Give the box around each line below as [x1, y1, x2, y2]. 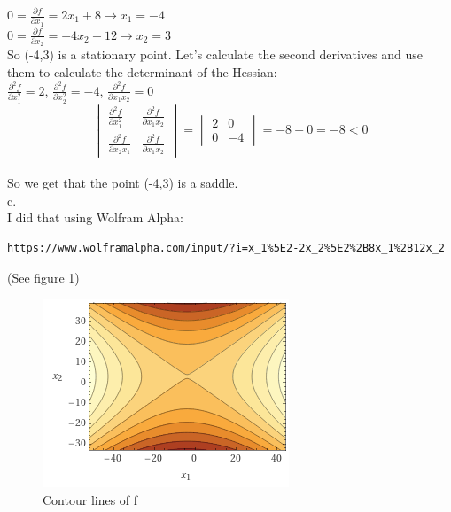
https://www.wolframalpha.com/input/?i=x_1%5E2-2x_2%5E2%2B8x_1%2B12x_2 [7, 241, 445, 254]
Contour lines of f [43, 490, 138, 508]
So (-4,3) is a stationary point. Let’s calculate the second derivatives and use [7, 45, 423, 64]
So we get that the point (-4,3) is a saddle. [7, 174, 238, 192]
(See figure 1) [7, 268, 80, 286]
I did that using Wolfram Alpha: [7, 208, 183, 227]
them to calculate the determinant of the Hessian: [7, 63, 277, 81]
